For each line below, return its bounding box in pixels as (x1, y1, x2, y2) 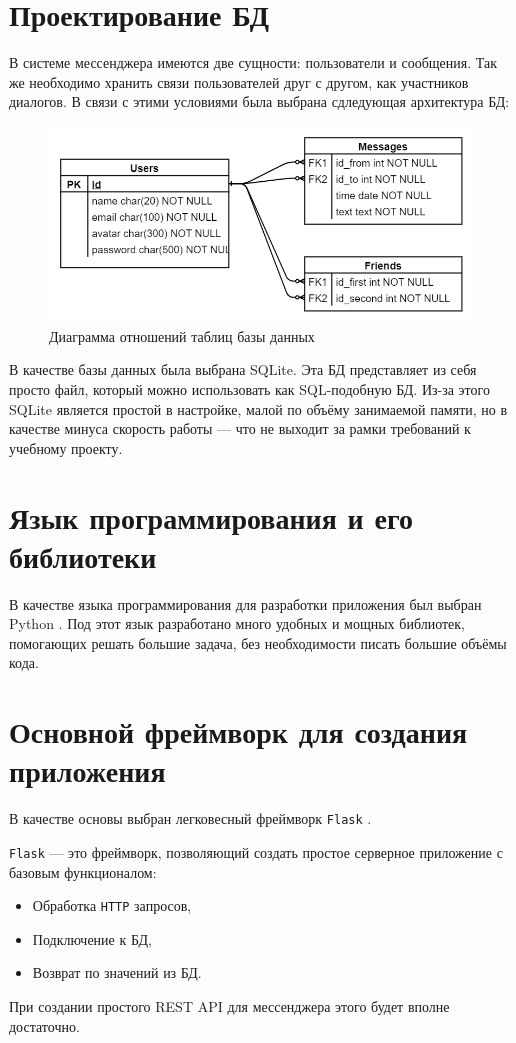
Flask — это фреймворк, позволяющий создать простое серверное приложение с (9, 841, 503, 862)
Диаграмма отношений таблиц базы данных (49, 325, 315, 346)
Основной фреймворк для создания (9, 711, 468, 752)
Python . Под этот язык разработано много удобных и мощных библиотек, (9, 613, 465, 634)
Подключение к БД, (32, 928, 152, 949)
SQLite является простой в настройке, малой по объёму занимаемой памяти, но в (9, 398, 508, 419)
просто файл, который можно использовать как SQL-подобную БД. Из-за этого (9, 378, 490, 399)
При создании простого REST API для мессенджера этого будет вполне (9, 996, 450, 1017)
